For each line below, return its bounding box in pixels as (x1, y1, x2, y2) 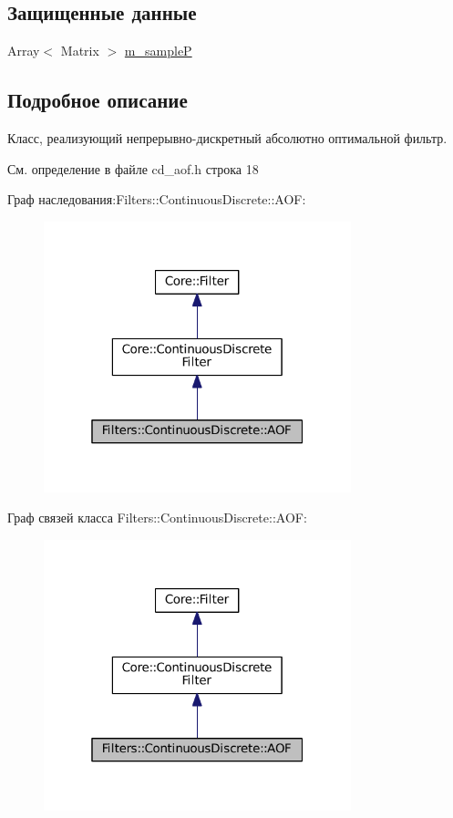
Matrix (60, 41, 99, 60)
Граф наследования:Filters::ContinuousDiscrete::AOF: (7, 190, 306, 209)
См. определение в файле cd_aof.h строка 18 (7, 159, 259, 178)
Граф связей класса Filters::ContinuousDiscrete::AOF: (7, 508, 307, 527)
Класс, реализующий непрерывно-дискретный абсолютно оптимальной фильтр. (7, 129, 448, 147)
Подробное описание (7, 86, 188, 114)
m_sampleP (124, 41, 192, 60)
